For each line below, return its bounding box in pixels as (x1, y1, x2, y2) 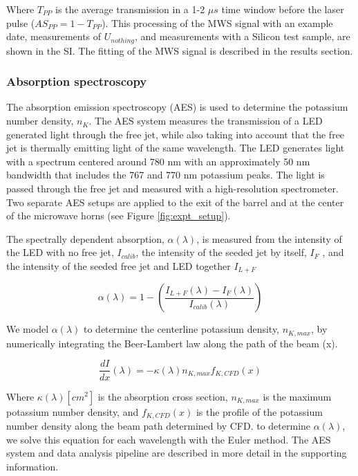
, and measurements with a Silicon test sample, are (134, 29, 350, 44)
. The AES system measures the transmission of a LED (88, 113, 323, 128)
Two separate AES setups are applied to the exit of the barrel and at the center (6, 194, 344, 209)
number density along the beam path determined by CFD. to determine (6, 419, 311, 432)
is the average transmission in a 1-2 (55, 2, 205, 16)
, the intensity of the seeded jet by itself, (135, 245, 307, 259)
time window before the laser (221, 2, 344, 16)
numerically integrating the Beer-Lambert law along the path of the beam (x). (6, 336, 338, 350)
